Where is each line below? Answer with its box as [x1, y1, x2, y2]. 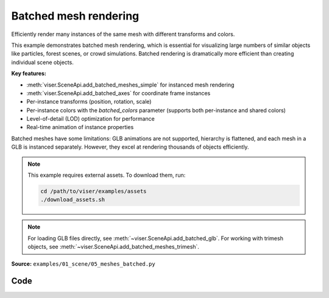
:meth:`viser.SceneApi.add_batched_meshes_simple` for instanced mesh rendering [26, 81, 235, 88]
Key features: [11, 70, 47, 77]
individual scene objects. [11, 59, 74, 66]
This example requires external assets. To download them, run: [27, 171, 186, 179]
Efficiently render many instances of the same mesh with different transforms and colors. [11, 30, 235, 38]
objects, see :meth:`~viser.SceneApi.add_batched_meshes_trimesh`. [27, 243, 199, 250]
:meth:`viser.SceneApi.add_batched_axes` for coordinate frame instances [26, 89, 211, 97]
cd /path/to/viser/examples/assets [40, 188, 147, 194]
